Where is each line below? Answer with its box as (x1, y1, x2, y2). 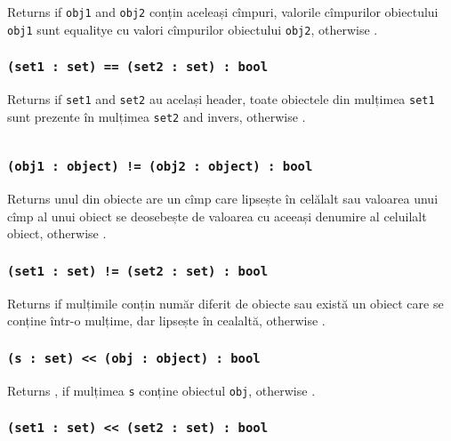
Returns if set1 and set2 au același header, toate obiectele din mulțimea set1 (7, 90, 435, 108)
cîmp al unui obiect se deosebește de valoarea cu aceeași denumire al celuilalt (7, 206, 427, 225)
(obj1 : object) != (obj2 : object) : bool (7, 159, 313, 174)
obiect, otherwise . (7, 224, 107, 243)
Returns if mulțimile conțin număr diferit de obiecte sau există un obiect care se (7, 293, 444, 312)
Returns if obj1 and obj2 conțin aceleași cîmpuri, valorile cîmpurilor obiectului (7, 3, 439, 20)
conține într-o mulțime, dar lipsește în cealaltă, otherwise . (7, 311, 326, 330)
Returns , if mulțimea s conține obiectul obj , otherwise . (7, 381, 316, 399)
